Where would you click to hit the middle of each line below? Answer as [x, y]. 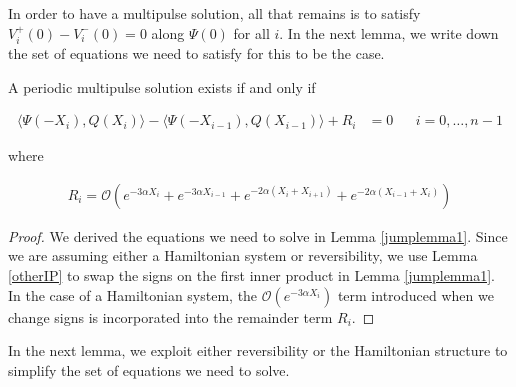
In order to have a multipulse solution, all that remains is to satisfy [214, 13]
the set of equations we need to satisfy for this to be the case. [196, 53]
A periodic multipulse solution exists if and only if [162, 86]
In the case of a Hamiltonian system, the [133, 294]
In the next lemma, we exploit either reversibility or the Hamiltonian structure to [258, 350]
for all [251, 32]
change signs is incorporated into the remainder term [170, 316]
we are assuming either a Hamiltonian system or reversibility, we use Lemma [243, 255]
